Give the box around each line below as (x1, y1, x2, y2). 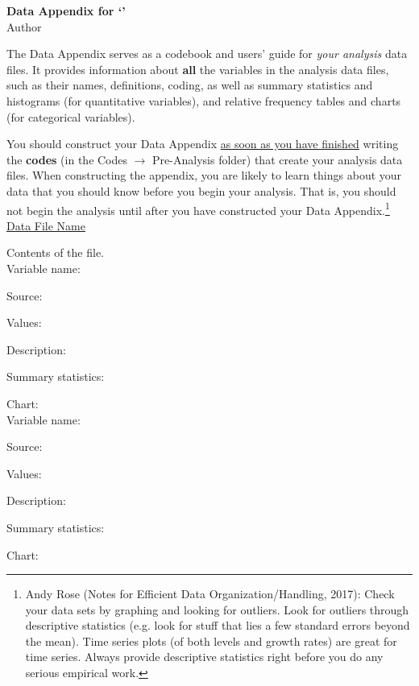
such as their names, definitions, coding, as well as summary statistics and (6, 76, 373, 93)
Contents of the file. (6, 244, 105, 261)
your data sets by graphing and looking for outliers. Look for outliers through (25, 601, 409, 618)
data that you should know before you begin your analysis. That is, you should (6, 182, 396, 199)
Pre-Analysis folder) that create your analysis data (152, 151, 403, 167)
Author (6, 18, 42, 35)
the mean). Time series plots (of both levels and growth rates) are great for (25, 632, 397, 649)
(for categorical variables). (6, 108, 135, 125)
